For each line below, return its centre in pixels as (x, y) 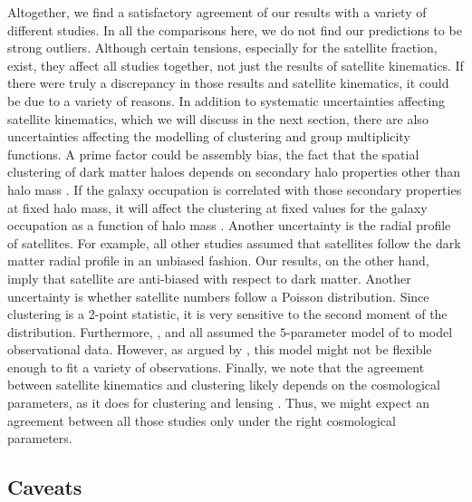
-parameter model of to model (369, 331)
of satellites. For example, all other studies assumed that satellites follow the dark (234, 242)
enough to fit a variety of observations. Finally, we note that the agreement (216, 367)
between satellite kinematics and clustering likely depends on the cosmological (224, 385)
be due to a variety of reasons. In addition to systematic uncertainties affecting (226, 100)
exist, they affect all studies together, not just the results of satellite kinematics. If (236, 65)
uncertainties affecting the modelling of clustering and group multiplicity (209, 136)
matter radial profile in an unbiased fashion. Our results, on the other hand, (218, 261)
